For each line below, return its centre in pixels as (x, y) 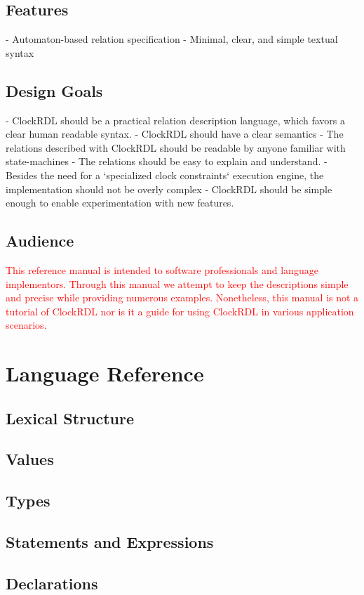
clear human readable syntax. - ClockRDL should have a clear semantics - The (175, 134)
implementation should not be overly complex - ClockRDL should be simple (169, 189)
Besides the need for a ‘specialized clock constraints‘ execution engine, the (165, 175)
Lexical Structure (70, 418)
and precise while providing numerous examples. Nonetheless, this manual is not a (182, 297)
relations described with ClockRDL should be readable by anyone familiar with (176, 147)
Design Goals (54, 90)
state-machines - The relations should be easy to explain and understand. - (167, 161)
